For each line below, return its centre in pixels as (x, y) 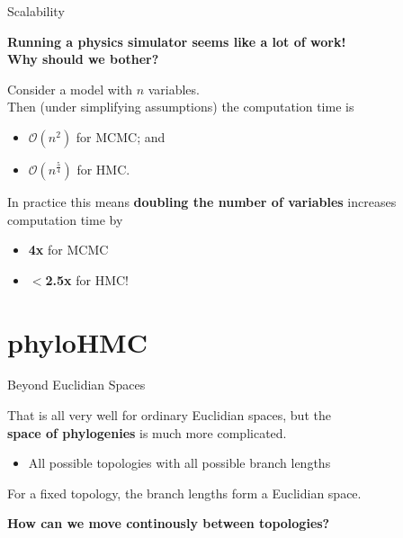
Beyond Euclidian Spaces (76, 385)
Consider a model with (70, 89)
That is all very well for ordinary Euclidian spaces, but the (169, 415)
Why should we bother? (83, 59)
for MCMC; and (121, 136)
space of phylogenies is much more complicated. (147, 432)
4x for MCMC (68, 250)
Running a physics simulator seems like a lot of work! (177, 41)
